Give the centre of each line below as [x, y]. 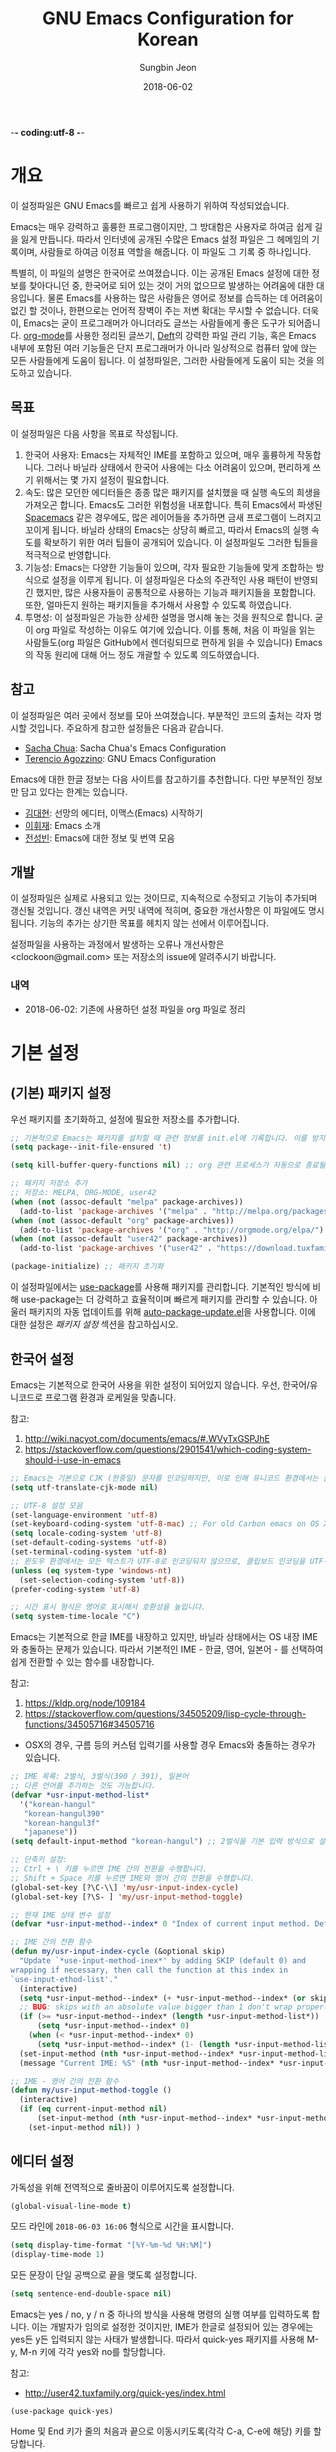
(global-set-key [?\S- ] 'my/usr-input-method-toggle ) [127, 1897]
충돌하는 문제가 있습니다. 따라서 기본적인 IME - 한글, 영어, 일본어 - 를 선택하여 [172, 1649]
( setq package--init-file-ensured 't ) [91, 1147]
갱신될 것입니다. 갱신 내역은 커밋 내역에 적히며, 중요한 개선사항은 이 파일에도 [158, 911]
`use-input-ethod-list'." [64, 1979]
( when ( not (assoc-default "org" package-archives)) [122, 1220]
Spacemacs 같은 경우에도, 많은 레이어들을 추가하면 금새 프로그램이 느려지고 [173, 517]
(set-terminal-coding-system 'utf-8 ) [89, 1552]
